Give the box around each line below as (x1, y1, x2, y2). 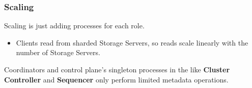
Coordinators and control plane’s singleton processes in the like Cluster (4, 64, 230, 74)
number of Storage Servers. (16, 47, 100, 58)
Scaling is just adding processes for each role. (4, 20, 145, 31)
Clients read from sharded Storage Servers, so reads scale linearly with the (16, 37, 248, 48)
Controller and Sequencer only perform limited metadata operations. (4, 74, 229, 84)
